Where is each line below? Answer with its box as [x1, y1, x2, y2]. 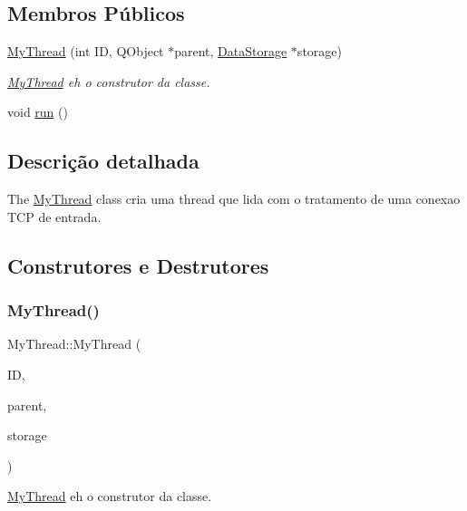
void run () [7, 102, 68, 121]
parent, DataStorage [174, 42, 287, 61]
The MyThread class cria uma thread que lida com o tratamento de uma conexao [7, 189, 461, 208]
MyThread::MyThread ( [7, 334, 141, 353]
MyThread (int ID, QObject [7, 42, 164, 61]
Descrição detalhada [7, 147, 199, 175]
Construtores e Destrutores [7, 251, 269, 279]
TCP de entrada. [7, 207, 102, 226]
